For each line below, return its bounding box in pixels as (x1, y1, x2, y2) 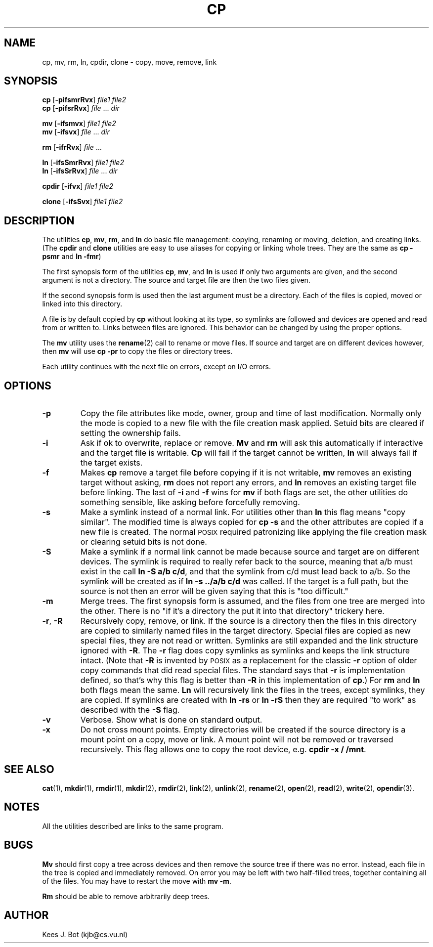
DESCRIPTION (4, 214, 75, 227)
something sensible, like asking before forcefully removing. (80, 497, 300, 508)
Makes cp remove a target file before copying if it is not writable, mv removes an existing (80, 468, 412, 478)
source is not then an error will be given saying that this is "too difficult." (80, 586, 348, 597)
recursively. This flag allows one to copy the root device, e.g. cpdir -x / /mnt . (80, 744, 366, 755)
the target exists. (80, 458, 143, 468)
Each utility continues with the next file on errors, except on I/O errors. (42, 362, 271, 371)
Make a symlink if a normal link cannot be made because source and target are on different (80, 547, 420, 557)
